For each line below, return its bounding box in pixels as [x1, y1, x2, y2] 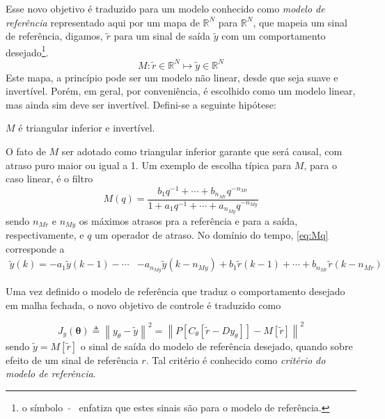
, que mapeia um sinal [253, 15, 347, 29]
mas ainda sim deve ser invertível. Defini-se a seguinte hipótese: [6, 97, 276, 111]
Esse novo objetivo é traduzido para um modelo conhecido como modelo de [6, 1, 325, 15]
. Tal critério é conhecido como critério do [146, 352, 326, 367]
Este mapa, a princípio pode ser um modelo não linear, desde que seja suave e [6, 70, 338, 84]
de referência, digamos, [6, 29, 103, 43]
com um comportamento [221, 29, 326, 43]
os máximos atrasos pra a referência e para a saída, [79, 213, 298, 228]
